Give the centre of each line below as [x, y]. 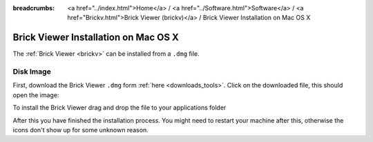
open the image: [36, 95]
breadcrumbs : [34, 8]
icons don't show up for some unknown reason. [80, 130]
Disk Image [32, 72]
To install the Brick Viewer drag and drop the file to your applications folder [119, 108]
